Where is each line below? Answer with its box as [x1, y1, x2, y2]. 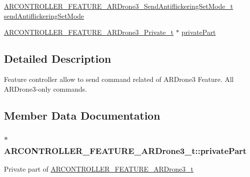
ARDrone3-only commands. [4, 83, 87, 94]
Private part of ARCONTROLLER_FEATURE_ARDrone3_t [4, 164, 194, 174]
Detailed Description [4, 51, 111, 66]
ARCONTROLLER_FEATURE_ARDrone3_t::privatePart [4, 144, 247, 156]
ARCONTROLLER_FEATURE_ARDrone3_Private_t [4, 27, 174, 37]
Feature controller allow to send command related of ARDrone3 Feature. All [4, 74, 234, 84]
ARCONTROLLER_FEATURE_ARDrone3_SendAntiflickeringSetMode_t [4, 1, 233, 11]
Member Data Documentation [4, 107, 161, 123]
